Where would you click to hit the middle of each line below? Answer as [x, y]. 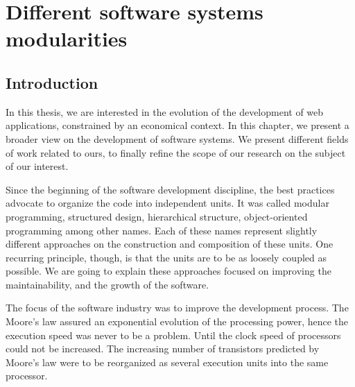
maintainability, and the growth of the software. [107, 284]
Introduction [52, 82]
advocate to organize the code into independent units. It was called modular [167, 203]
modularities [67, 38]
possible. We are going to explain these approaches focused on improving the [168, 271]
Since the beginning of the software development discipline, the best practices [170, 189]
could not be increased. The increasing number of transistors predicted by [163, 349]
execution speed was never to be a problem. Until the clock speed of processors [173, 335]
